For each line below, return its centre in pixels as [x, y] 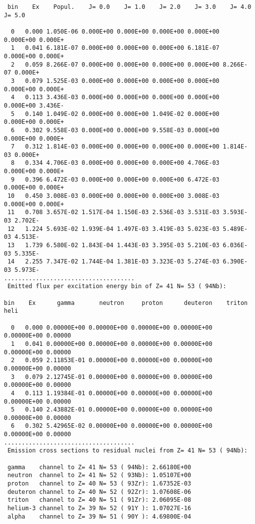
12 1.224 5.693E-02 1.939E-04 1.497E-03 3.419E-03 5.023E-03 [113, 229]
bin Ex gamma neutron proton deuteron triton [126, 303]
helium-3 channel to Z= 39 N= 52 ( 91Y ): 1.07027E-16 [99, 508]
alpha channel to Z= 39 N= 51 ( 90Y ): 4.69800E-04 [99, 516]
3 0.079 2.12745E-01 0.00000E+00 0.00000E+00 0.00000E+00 [112, 377]
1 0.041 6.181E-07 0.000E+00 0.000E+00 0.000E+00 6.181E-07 [115, 48]
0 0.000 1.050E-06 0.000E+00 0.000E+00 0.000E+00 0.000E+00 [115, 31]
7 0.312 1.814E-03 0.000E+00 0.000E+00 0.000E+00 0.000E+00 [115, 147]
